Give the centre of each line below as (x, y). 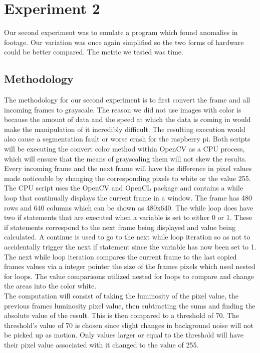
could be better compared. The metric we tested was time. (94, 52)
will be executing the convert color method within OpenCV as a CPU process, (124, 149)
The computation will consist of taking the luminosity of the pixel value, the (121, 295)
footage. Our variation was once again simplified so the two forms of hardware (124, 42)
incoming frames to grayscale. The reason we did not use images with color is (123, 109)
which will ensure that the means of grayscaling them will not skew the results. (125, 158)
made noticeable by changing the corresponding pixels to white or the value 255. (127, 178)
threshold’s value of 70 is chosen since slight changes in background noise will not (129, 325)
